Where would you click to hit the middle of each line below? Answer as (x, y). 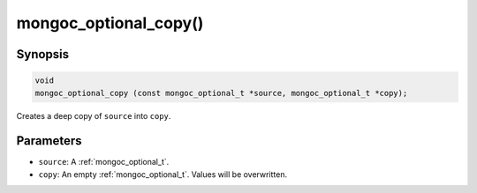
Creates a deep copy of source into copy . (94, 115)
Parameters (49, 141)
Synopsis (43, 54)
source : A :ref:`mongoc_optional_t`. (104, 162)
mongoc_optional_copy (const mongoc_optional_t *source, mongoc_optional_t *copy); (221, 93)
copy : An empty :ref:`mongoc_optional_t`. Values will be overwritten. (163, 174)
